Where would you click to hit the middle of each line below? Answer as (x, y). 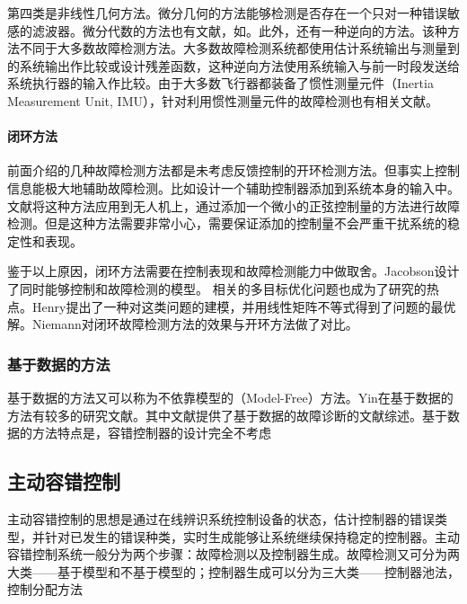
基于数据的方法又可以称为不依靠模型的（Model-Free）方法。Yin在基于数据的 (230, 397)
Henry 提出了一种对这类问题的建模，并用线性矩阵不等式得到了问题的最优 (244, 306)
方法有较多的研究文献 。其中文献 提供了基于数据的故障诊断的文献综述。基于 (227, 415)
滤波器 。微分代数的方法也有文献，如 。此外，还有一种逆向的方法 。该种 (239, 30)
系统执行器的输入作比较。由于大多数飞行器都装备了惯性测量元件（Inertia (220, 83)
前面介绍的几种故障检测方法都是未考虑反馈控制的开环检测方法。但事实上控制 (233, 170)
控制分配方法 (45, 589)
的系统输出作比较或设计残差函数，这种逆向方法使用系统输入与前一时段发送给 (233, 65)
